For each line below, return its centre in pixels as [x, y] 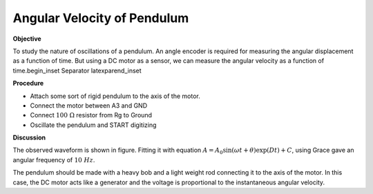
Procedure [28, 84]
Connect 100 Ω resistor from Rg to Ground [91, 115]
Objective [27, 39]
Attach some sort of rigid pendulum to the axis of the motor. [115, 96]
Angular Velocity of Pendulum [101, 18]
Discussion [29, 137]
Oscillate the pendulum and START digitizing [93, 125]
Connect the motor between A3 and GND [89, 105]
